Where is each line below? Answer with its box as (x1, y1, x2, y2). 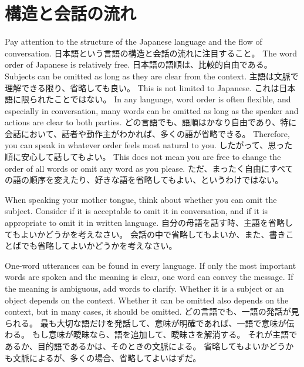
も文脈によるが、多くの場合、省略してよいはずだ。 (5, 351, 201, 363)
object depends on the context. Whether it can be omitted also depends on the (5, 293, 289, 306)
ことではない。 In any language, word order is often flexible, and (53, 93, 291, 105)
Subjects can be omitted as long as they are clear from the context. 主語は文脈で (5, 69, 299, 82)
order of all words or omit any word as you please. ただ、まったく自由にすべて (5, 162, 293, 174)
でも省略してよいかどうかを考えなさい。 (21, 239, 177, 252)
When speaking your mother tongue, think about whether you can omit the (5, 193, 277, 205)
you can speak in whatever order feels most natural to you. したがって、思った (5, 139, 293, 151)
